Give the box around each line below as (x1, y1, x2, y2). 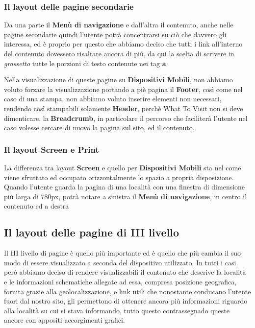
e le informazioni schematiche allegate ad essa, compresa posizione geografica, (4, 276, 237, 286)
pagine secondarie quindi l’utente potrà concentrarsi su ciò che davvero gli (4, 29, 227, 39)
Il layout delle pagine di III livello (4, 225, 179, 240)
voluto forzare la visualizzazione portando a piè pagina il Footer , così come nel (4, 84, 243, 94)
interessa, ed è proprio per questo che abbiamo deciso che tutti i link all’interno (4, 39, 243, 49)
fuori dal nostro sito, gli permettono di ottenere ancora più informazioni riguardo (4, 296, 248, 306)
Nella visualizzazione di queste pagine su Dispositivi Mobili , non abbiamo (4, 74, 233, 85)
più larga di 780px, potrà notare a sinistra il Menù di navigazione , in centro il (4, 191, 247, 201)
